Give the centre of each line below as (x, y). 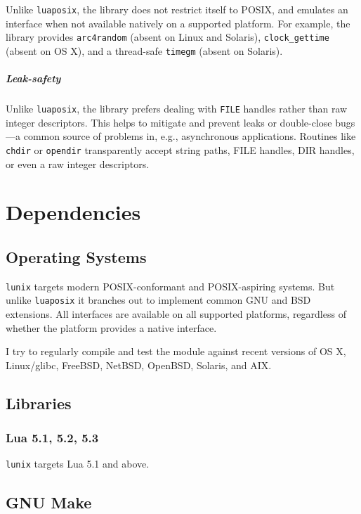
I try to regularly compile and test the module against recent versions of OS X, (176, 351)
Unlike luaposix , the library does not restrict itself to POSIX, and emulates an (177, 9)
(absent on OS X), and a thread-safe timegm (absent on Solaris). (144, 50)
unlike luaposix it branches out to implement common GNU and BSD (158, 300)
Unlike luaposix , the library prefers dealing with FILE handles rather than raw (177, 109)
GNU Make (49, 502)
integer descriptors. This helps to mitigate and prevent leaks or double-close (169, 122)
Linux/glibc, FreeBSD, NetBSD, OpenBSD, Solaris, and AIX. (139, 365)
